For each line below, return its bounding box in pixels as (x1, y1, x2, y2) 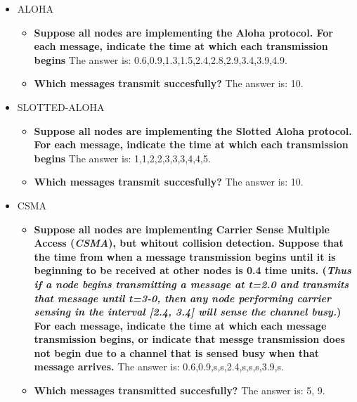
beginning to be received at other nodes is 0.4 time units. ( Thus (34, 263, 351, 278)
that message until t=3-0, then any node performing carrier (34, 290, 331, 305)
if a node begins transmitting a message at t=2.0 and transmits (34, 276, 349, 291)
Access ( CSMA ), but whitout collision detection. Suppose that (34, 235, 344, 250)
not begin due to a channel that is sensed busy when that (34, 345, 320, 360)
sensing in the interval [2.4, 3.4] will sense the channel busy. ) (34, 304, 342, 319)
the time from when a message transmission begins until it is (34, 249, 336, 264)
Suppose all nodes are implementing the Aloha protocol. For (34, 25, 333, 39)
